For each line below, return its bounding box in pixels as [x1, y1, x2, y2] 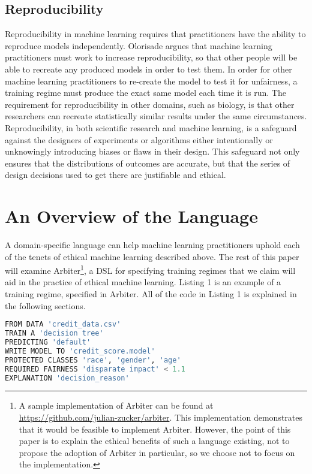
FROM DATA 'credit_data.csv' [5, 320, 121, 329]
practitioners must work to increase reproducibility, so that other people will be [5, 51, 298, 64]
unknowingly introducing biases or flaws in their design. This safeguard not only [5, 145, 300, 158]
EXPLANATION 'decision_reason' [5, 373, 130, 382]
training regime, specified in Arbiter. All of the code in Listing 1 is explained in [5, 288, 297, 300]
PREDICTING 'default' [5, 338, 91, 347]
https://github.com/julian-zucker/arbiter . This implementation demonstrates [19, 410, 303, 423]
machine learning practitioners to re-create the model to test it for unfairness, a [5, 74, 298, 87]
